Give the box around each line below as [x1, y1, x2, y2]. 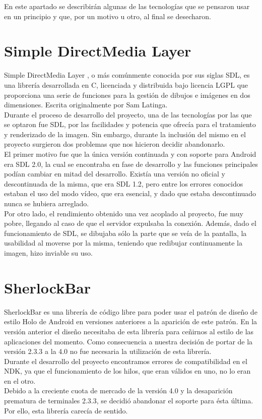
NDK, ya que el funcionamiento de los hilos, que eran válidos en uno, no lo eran [4, 366, 251, 376]
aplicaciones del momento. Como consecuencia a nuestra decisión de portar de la [4, 336, 253, 346]
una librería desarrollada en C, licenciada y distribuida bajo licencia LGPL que [4, 79, 248, 90]
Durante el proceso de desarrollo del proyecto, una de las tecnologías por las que [4, 109, 252, 119]
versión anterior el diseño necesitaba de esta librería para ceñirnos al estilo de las [4, 326, 254, 336]
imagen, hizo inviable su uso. [4, 248, 93, 258]
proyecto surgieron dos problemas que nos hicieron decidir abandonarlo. [4, 139, 225, 149]
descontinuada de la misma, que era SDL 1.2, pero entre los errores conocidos [4, 178, 243, 189]
